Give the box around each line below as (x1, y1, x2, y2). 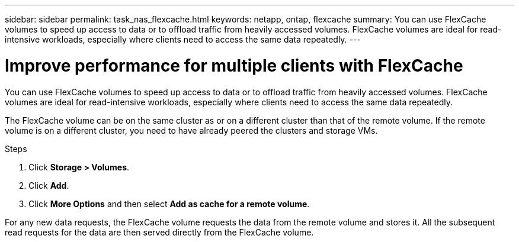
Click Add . (28, 180, 69, 191)
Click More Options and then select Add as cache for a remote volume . (28, 198, 310, 209)
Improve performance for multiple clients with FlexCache (5, 55, 463, 76)
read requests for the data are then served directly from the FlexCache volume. (5, 227, 314, 237)
